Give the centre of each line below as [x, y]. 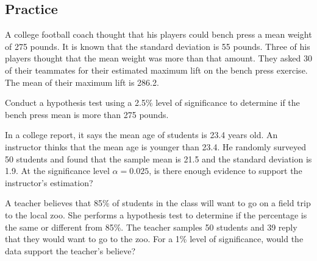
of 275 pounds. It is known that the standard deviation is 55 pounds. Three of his [158, 46]
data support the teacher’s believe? [70, 250]
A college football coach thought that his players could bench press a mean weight [158, 34]
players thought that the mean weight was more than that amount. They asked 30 [158, 58]
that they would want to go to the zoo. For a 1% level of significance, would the [154, 239]
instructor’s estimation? [49, 182]
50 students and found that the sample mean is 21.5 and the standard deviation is [158, 158]
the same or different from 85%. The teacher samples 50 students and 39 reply [151, 227]
